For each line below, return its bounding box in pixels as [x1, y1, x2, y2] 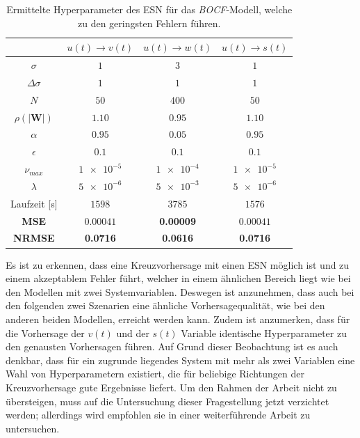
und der [116, 325, 149, 340]
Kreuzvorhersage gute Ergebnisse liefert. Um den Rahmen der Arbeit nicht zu [6, 380, 337, 394]
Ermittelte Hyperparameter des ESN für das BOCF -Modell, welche [6, 2, 293, 16]
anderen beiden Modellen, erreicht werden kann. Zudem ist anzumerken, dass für [6, 311, 350, 326]
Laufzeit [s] [10, 196, 58, 210]
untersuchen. [6, 421, 60, 435]
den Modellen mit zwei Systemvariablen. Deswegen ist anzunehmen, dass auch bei [6, 284, 354, 299]
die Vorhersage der [6, 325, 85, 340]
